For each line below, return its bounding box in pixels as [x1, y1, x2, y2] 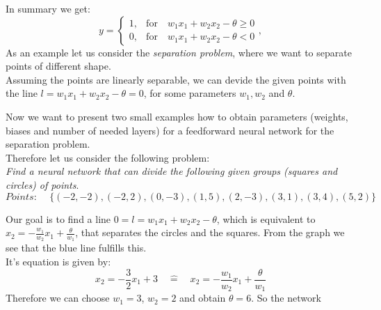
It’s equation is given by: [6, 254, 111, 268]
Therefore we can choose [6, 290, 110, 305]
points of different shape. [6, 59, 111, 73]
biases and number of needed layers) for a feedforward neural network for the [6, 123, 334, 137]
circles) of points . [6, 177, 79, 192]
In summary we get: [6, 1, 90, 15]
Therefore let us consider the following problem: [6, 150, 210, 164]
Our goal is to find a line [6, 211, 111, 226]
